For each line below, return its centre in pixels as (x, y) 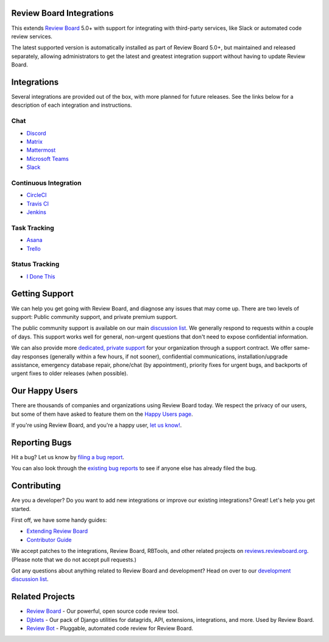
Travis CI (37, 204)
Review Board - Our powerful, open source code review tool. (103, 611)
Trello (34, 248)
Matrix (34, 141)
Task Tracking (33, 227)
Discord (36, 133)
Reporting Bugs (41, 442)
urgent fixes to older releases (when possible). (69, 373)
